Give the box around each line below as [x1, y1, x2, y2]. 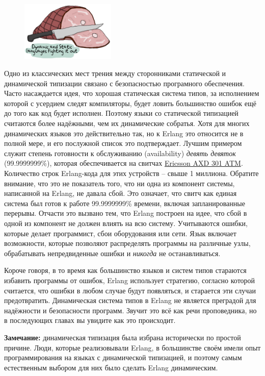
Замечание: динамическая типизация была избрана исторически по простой [4, 332, 241, 342]
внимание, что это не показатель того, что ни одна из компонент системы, [4, 178, 235, 188]
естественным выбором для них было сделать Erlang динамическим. [4, 362, 218, 372]
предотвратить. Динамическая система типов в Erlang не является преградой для [4, 295, 256, 306]
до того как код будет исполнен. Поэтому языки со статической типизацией [4, 108, 238, 118]
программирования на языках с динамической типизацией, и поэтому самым [4, 352, 242, 363]
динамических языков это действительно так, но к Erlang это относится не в [4, 128, 244, 138]
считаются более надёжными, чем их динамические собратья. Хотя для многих [4, 118, 250, 129]
